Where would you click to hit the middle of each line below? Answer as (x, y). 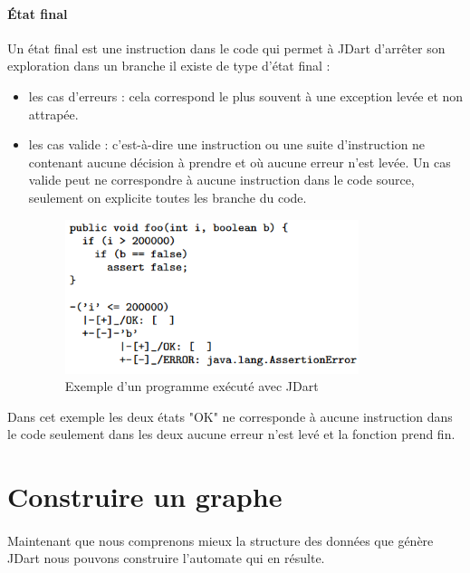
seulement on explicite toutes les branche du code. (168, 197)
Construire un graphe (145, 497)
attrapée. (53, 114)
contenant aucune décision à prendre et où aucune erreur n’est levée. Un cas (240, 162)
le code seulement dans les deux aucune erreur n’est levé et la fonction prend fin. (231, 434)
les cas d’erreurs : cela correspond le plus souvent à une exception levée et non (246, 95)
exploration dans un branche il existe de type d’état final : (169, 66)
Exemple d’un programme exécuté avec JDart (192, 386)
